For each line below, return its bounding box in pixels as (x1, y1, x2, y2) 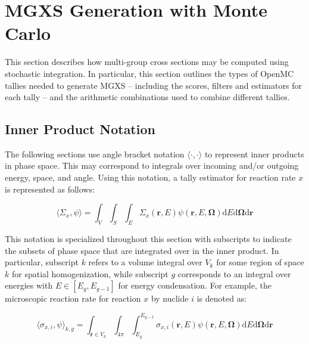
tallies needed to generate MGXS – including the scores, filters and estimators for (5, 79, 302, 91)
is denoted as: (196, 292, 247, 305)
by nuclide (151, 292, 189, 305)
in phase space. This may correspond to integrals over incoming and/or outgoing (5, 159, 299, 172)
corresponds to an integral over (177, 267, 291, 280)
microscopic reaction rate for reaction (5, 292, 141, 305)
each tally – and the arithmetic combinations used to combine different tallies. (5, 91, 290, 103)
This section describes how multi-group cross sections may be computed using (5, 55, 289, 68)
